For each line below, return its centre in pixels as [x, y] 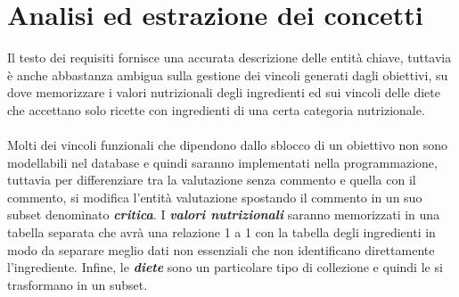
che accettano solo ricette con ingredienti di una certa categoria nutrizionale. [216, 109]
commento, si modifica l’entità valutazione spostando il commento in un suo [215, 197]
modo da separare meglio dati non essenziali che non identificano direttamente [221, 249]
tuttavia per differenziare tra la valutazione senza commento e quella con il [212, 180]
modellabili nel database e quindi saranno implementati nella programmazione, [222, 162]
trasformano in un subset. [78, 284]
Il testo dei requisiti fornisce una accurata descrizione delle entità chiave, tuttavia [229, 58]
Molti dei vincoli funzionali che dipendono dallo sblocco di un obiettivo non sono [228, 145]
